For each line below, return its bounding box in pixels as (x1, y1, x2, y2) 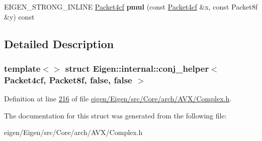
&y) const (4, 11, 35, 22)
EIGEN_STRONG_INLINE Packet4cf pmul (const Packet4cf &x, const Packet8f (4, 2, 257, 12)
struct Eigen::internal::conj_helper (65, 62, 209, 74)
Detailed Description (4, 36, 114, 51)
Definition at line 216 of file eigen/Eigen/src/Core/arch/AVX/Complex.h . (4, 93, 232, 104)
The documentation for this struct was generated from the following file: (4, 110, 227, 120)
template (4, 62, 41, 74)
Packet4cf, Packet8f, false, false (4, 73, 132, 86)
